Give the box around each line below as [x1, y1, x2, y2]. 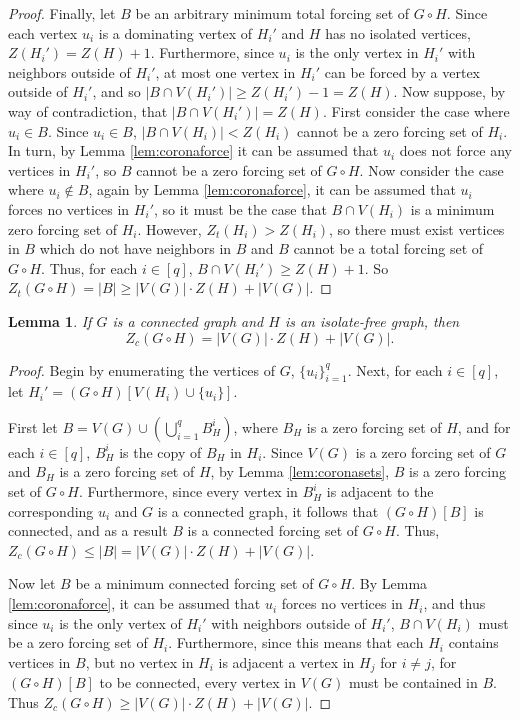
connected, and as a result [8, 520, 168, 541]
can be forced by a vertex [324, 61, 480, 82]
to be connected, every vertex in [99, 672, 296, 693]
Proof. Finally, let [8, 3, 116, 23]
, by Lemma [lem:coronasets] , [210, 461, 390, 482]
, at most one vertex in [155, 61, 296, 82]
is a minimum [410, 198, 495, 219]
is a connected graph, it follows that [157, 500, 379, 521]
